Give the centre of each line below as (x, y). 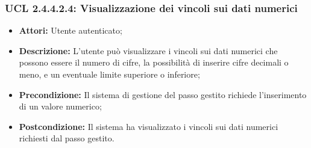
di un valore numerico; (60, 106)
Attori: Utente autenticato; (71, 30)
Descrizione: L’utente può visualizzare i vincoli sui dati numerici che (148, 50)
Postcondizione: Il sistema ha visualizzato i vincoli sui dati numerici (149, 126)
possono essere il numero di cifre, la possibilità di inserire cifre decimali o (154, 62)
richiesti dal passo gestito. (67, 138)
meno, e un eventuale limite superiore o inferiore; (109, 74)
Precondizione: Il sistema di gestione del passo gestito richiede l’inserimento (163, 94)
